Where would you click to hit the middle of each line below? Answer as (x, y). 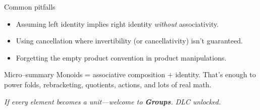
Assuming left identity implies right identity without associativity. (117, 23)
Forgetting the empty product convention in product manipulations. (121, 57)
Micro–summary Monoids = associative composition (85, 74)
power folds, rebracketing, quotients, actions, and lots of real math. (108, 84)
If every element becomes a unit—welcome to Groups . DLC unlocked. (113, 101)
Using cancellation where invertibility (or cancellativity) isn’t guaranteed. (129, 41)
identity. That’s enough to (216, 74)
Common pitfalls (30, 7)
